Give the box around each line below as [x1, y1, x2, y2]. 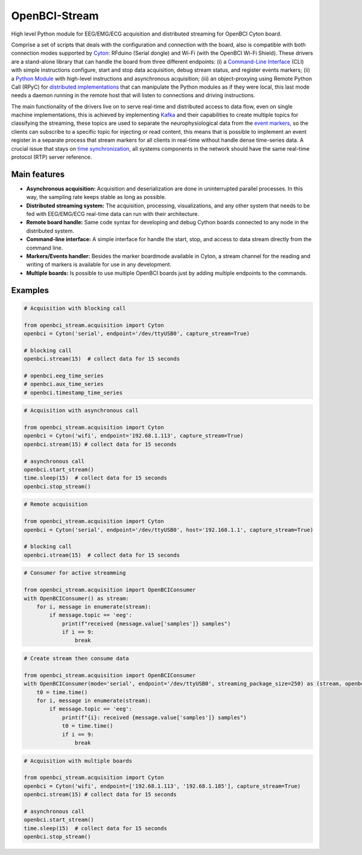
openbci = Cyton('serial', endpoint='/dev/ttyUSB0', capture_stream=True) [24, 330, 250, 337]
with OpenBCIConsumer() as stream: [24, 595, 129, 602]
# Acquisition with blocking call [24, 304, 126, 312]
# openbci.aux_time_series [24, 380, 104, 388]
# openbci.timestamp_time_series [24, 389, 123, 396]
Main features [11, 169, 65, 179]
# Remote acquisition [24, 501, 88, 508]
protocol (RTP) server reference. [11, 154, 92, 161]
